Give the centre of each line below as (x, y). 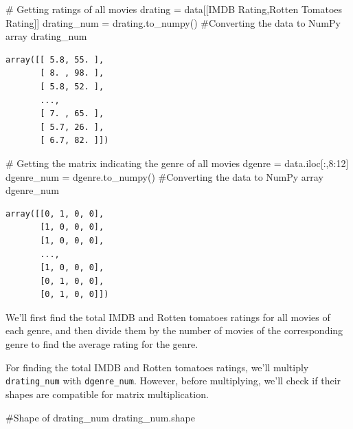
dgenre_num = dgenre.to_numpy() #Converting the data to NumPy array (164, 176)
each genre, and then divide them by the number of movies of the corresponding (174, 330)
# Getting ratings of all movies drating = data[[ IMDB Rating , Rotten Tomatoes (174, 9)
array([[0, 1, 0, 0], (55, 213)
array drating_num (46, 36)
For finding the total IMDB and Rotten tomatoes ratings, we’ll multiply (157, 367)
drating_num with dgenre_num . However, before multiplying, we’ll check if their (173, 381)
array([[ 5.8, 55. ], (55, 59)
